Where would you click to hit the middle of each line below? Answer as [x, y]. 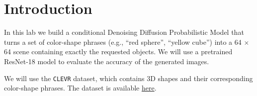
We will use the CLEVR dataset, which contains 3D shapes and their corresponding [128, 78]
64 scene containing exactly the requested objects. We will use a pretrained [118, 51]
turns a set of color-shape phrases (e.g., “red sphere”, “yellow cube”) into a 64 [123, 42]
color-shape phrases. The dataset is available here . [80, 88]
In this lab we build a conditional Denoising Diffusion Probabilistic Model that [124, 32]
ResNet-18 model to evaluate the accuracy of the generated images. [107, 61]
